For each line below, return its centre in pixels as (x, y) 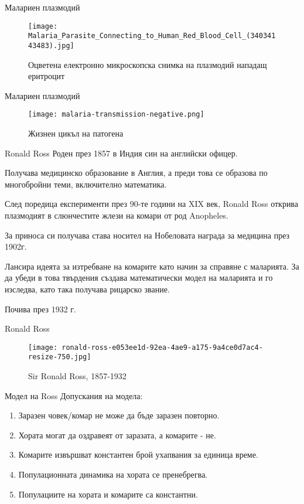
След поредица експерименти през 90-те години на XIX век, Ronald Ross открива (152, 204)
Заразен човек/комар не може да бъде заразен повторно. (119, 415)
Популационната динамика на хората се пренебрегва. (113, 474)
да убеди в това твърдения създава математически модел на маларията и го (139, 277)
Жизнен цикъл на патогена (76, 133)
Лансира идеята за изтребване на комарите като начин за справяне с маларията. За (152, 266)
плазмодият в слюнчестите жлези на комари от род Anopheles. (117, 215)
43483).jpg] (51, 45)
